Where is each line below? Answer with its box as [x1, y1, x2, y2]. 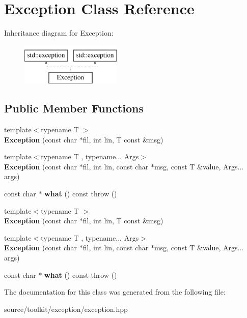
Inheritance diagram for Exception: [4, 27, 114, 38]
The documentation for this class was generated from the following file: [4, 286, 226, 297]
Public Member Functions [4, 100, 144, 116]
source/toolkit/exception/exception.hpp [4, 303, 128, 314]
